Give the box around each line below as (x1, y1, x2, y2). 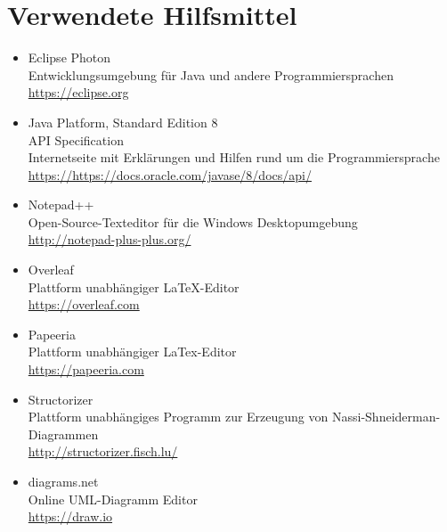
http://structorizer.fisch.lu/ (28, 442, 178, 461)
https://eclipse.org (28, 83, 129, 102)
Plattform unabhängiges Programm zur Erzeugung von (28, 407, 329, 426)
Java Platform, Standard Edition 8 (28, 112, 218, 131)
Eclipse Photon (28, 48, 111, 67)
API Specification (28, 130, 124, 149)
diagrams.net (28, 472, 99, 490)
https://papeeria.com (28, 360, 144, 379)
